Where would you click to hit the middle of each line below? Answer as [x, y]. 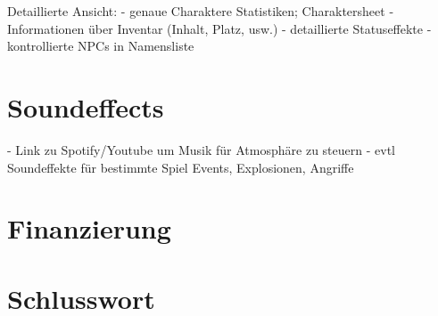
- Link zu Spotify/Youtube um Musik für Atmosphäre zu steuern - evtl [201, 149]
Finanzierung [89, 228]
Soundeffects [86, 106]
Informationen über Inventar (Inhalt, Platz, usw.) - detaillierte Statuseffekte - [219, 28]
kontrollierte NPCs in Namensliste [101, 46]
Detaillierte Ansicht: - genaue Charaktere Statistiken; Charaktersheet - [201, 11]
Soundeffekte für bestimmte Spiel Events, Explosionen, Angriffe [181, 167]
